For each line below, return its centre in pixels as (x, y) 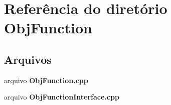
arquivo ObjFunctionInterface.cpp (62, 97)
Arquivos (28, 59)
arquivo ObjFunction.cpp (46, 80)
